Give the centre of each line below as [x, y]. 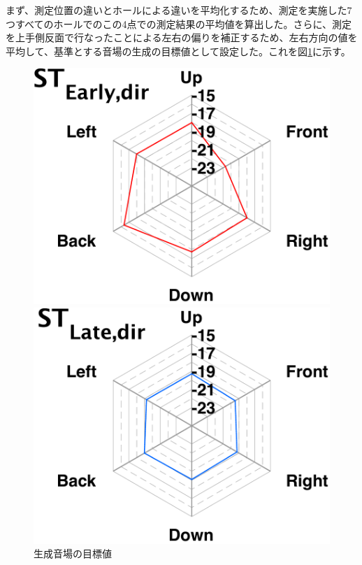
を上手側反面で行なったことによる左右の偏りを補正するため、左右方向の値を [182, 37]
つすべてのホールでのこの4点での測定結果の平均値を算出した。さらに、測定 [179, 23]
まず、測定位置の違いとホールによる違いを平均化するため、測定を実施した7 [179, 10]
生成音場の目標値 [73, 553]
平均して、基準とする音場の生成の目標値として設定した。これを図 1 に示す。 [178, 51]
